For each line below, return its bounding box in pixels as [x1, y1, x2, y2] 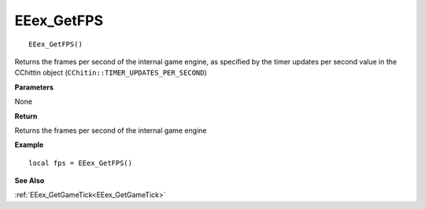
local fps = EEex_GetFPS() [28, 158, 133, 167]
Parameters [14, 82, 54, 92]
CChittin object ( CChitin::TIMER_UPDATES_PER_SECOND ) [14, 68, 208, 78]
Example [14, 140, 44, 149]
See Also [14, 176, 45, 185]
